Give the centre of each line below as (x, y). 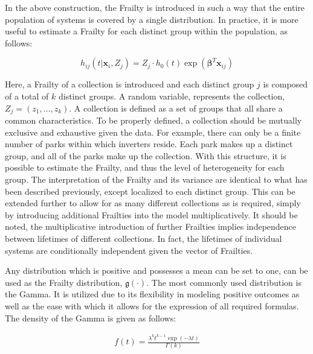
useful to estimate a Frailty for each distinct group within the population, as (147, 31)
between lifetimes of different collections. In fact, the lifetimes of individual (144, 238)
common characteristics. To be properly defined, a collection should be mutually (153, 120)
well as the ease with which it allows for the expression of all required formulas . (152, 305)
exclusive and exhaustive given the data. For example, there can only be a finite (153, 132)
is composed (286, 84)
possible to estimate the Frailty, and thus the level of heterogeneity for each (145, 167)
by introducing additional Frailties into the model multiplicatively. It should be (151, 214)
